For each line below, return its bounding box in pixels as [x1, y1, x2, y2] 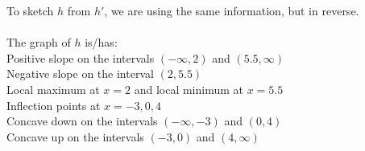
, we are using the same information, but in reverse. [104, 2, 359, 18]
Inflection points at [6, 96, 101, 113]
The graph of [6, 34, 71, 51]
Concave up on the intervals [6, 128, 144, 145]
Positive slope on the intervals [6, 49, 155, 66]
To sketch [6, 2, 54, 18]
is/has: [85, 34, 118, 51]
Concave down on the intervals [6, 112, 158, 129]
